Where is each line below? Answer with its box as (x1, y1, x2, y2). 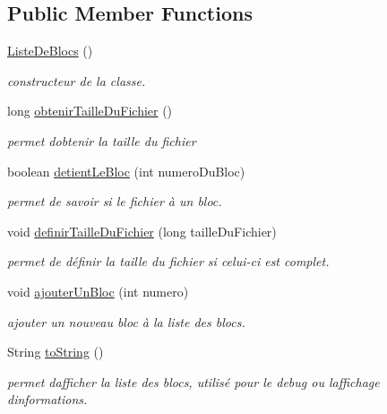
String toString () (7, 342, 104, 361)
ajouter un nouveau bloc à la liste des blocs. (7, 312, 245, 331)
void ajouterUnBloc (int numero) (7, 281, 189, 300)
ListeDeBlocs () (7, 41, 93, 60)
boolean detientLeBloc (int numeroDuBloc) (7, 161, 245, 180)
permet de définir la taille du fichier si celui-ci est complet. (7, 252, 330, 271)
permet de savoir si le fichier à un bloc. (7, 192, 222, 211)
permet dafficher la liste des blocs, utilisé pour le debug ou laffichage (7, 372, 380, 391)
